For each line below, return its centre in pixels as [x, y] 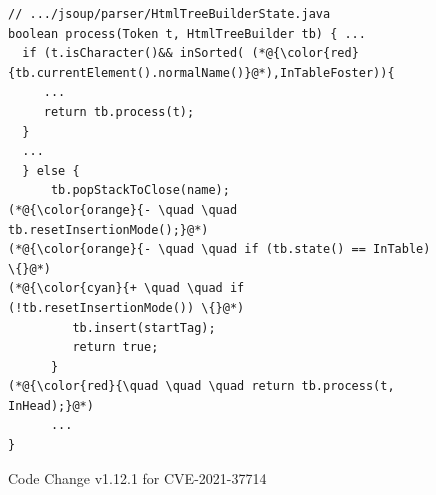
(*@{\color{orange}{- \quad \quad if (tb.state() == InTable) [219, 249]
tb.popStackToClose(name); [140, 190]
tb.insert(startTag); [144, 327]
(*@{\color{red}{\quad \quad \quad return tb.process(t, [201, 386]
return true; [115, 347]
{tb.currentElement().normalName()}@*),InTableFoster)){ [201, 72]
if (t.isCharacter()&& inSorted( [133, 53]
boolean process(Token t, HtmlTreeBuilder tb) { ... [187, 33]
